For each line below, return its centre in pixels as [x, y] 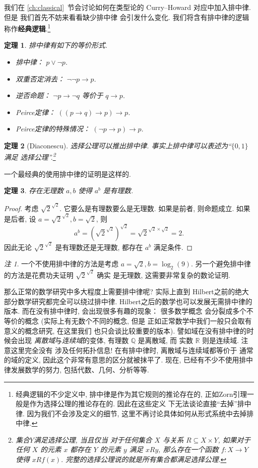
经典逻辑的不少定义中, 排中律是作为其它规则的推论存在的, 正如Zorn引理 [131, 394]
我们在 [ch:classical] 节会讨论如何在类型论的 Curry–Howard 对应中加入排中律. [128, 7]
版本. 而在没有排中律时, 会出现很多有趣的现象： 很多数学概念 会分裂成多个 [125, 311]
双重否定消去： [40, 78]
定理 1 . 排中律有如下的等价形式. [56, 45]
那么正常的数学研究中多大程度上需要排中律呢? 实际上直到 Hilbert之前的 [120, 292]
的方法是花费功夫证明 [39, 275]
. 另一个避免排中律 [221, 264]
